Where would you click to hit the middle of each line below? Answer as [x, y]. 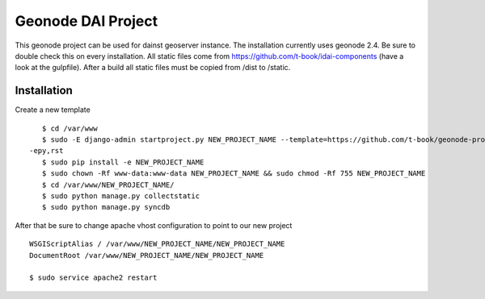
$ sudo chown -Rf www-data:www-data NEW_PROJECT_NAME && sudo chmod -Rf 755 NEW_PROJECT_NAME [234, 174]
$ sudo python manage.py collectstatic [121, 196]
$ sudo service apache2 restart [93, 278]
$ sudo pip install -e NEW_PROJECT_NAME [123, 162]
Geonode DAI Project [86, 21]
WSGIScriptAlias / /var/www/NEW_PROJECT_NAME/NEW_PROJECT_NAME [157, 244]
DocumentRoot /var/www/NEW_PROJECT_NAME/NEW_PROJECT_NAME [147, 255]
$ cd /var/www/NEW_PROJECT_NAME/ [108, 185]
